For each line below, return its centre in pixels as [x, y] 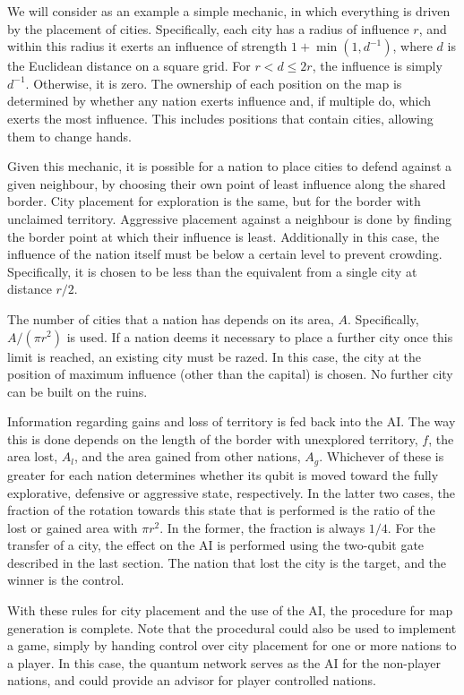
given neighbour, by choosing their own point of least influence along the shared [227, 183]
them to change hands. [69, 136]
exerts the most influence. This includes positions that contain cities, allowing [220, 118]
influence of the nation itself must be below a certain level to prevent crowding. [225, 254]
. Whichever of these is [382, 456]
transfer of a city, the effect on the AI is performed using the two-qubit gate [216, 545]
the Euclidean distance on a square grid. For [129, 66]
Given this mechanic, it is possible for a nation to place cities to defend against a [230, 166]
